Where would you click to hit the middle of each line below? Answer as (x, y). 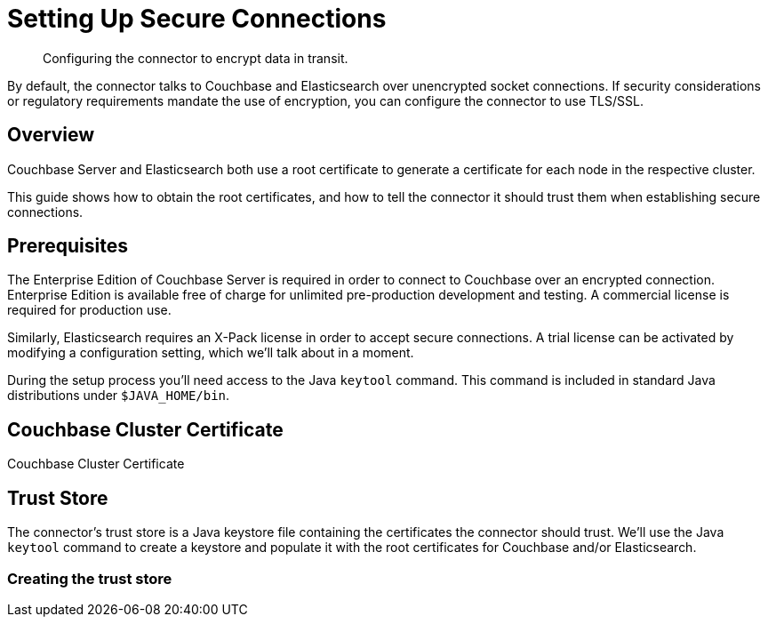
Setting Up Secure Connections (197, 19)
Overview (51, 135)
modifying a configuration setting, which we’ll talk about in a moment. (211, 353)
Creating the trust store (90, 578)
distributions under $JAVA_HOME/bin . (119, 396)
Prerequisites (68, 246)
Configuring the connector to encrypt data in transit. (196, 58)
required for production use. (89, 310)
